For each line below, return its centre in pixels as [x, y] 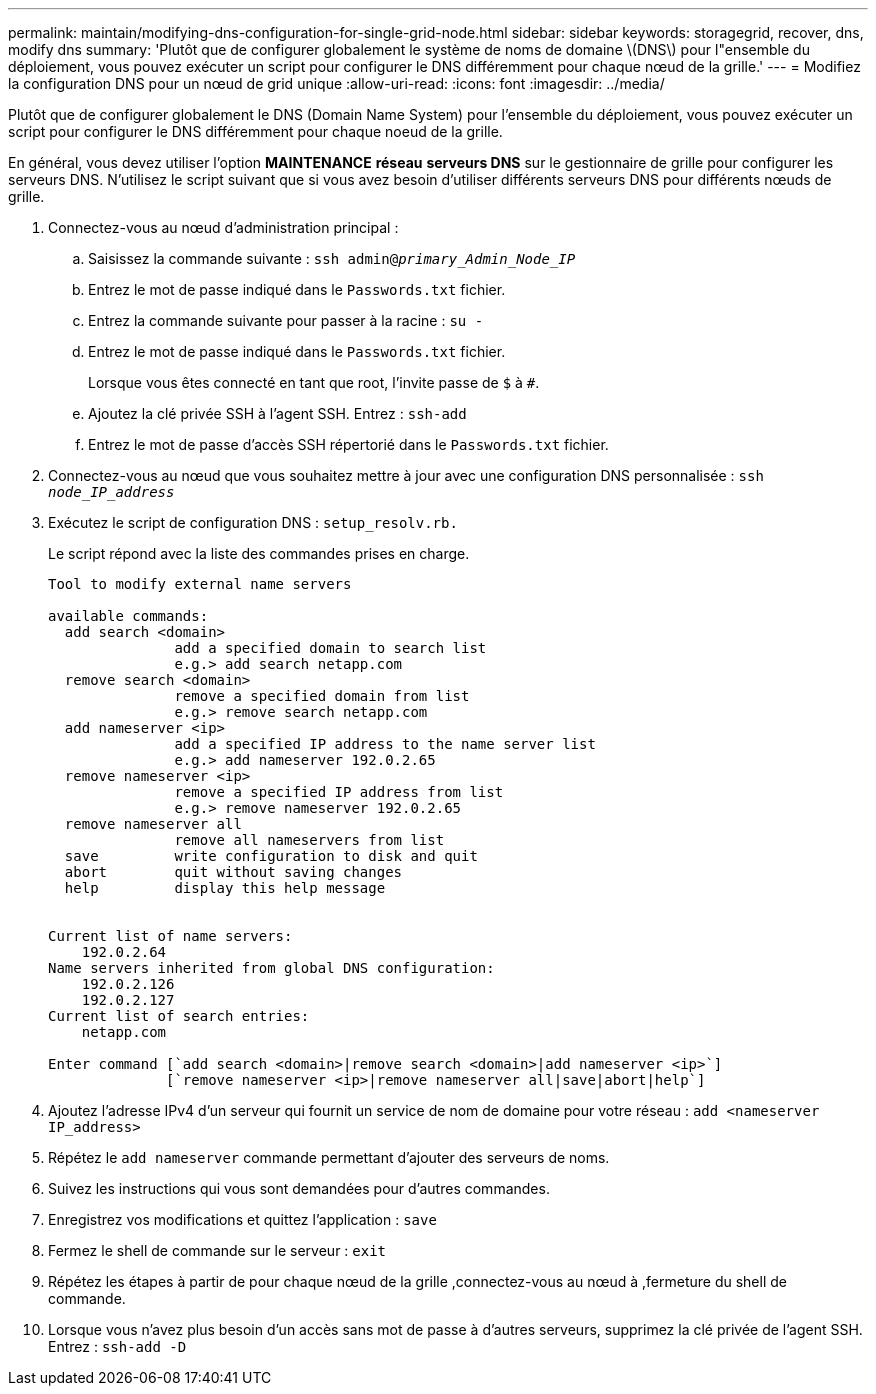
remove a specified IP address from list [339, 792]
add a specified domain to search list [330, 648]
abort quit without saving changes [233, 872]
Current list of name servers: [170, 936]
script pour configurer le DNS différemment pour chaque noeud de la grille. [255, 131]
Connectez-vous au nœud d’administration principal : [223, 227]
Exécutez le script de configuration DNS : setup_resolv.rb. [253, 522]
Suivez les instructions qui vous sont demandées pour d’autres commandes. [299, 1188]
